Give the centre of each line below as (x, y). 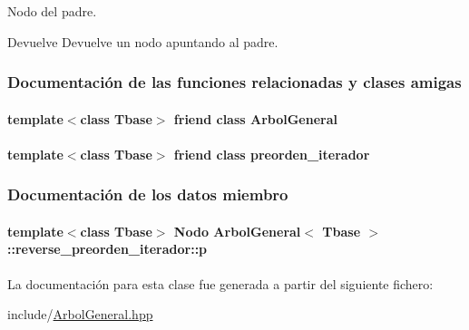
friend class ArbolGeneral (255, 118)
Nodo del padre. (52, 11)
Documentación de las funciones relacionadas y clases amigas (234, 82)
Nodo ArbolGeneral (237, 231)
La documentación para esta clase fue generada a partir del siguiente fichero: (220, 283)
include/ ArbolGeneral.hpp (80, 314)
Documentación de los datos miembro (148, 194)
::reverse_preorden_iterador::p (107, 249)
